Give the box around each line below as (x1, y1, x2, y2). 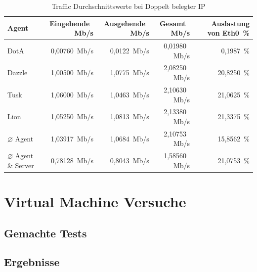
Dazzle (7, 67, 28, 78)
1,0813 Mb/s (110, 111, 149, 122)
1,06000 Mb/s (50, 89, 93, 99)
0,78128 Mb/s (50, 155, 93, 166)
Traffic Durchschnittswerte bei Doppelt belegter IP (51, 1, 206, 11)
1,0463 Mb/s (110, 89, 149, 99)
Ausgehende (104, 18, 146, 28)
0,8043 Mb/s (110, 155, 149, 166)
